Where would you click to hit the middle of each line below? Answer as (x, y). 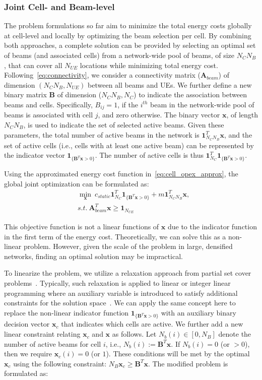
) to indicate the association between (190, 94)
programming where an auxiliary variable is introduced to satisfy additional (121, 293)
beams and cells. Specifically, (48, 104)
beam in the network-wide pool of (202, 104)
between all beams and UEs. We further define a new (170, 84)
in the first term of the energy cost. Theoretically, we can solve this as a (115, 236)
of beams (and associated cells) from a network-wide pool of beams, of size (119, 55)
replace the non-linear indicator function (67, 312)
